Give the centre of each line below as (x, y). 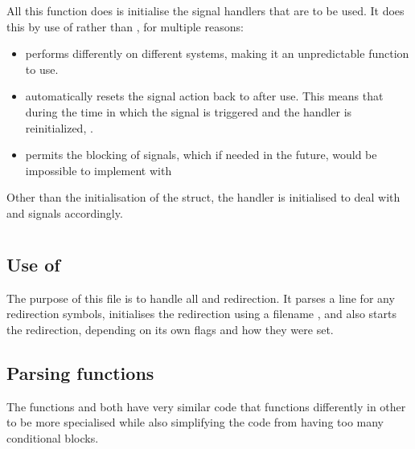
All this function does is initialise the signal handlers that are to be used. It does (205, 10)
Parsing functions (80, 372)
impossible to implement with (99, 170)
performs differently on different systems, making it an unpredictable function (217, 53)
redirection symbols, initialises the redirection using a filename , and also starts (201, 314)
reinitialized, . (59, 127)
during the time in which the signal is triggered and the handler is (189, 111)
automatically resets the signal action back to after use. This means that (204, 96)
